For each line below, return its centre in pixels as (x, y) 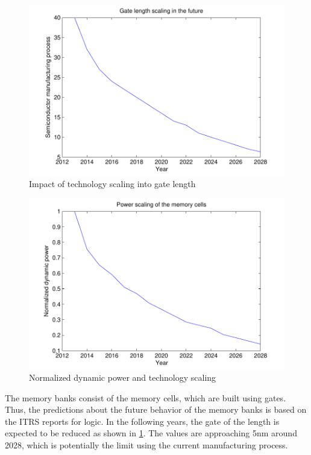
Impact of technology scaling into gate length (112, 184)
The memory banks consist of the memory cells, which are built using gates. (146, 397)
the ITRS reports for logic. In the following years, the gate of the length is (142, 421)
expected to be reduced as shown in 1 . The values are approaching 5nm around (151, 433)
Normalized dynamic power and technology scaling (123, 377)
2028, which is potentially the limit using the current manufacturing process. (146, 445)
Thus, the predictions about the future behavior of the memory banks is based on (156, 409)
